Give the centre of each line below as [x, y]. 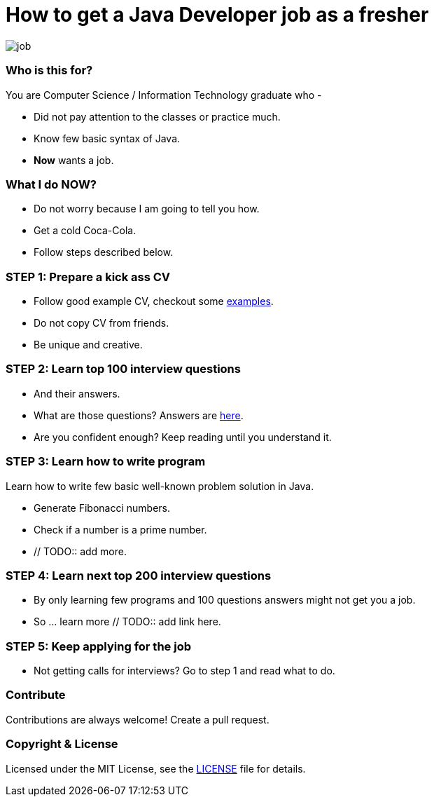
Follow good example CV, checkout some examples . [154, 301]
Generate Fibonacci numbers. [102, 508]
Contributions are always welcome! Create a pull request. [138, 719]
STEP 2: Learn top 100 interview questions [123, 369]
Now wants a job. [74, 160]
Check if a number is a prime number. [120, 529]
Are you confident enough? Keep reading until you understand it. [183, 437]
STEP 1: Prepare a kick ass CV [88, 277]
